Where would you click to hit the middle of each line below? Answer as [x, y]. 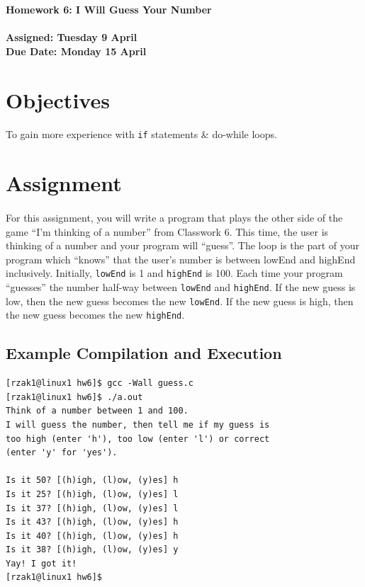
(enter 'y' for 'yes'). [62, 453]
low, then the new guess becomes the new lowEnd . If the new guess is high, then [180, 301]
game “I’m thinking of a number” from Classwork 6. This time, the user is [167, 231]
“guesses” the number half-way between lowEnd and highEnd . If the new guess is [181, 287]
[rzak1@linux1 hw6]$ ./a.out [74, 397]
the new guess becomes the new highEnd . [95, 315]
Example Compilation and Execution [144, 353]
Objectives [58, 99]
